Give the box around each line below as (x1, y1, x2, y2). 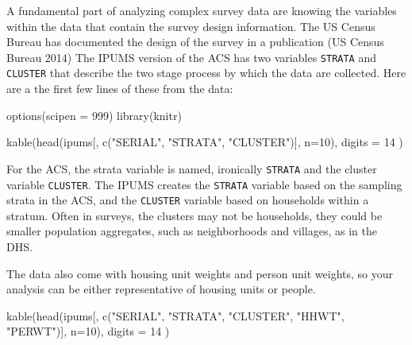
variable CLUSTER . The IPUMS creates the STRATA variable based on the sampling (6, 176, 402, 192)
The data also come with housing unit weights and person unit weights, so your (6, 265, 394, 281)
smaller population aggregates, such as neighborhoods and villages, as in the (6, 223, 377, 239)
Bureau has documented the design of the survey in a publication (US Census (6, 33, 384, 50)
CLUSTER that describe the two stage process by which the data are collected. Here (6, 64, 406, 81)
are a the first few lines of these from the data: (6, 80, 233, 97)
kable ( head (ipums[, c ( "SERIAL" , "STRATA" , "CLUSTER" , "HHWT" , (6, 307, 345, 324)
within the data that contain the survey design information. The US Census (6, 17, 375, 34)
